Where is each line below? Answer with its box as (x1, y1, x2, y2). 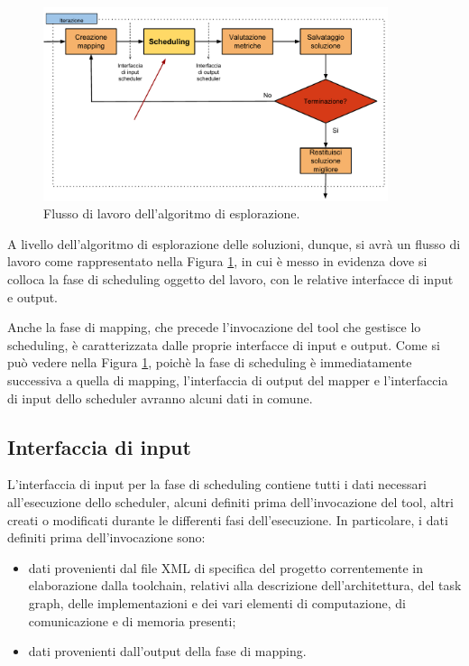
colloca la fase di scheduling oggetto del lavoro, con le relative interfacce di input (7, 270, 454, 289)
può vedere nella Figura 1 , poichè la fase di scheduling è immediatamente (7, 353, 412, 372)
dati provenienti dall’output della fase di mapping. (28, 642, 307, 661)
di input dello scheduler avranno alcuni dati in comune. (7, 388, 313, 407)
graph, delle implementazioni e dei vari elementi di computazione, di (28, 593, 406, 612)
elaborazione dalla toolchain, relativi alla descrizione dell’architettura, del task (28, 576, 462, 595)
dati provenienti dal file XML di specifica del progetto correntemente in (28, 558, 423, 577)
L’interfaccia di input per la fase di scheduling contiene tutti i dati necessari (7, 475, 427, 494)
